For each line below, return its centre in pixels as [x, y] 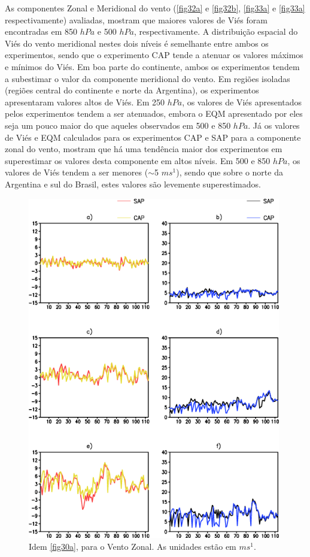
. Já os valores [274, 125]
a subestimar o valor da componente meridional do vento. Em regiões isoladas [148, 78]
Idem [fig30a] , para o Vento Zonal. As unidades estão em [133, 547]
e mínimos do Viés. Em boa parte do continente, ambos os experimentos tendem [152, 66]
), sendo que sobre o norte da [230, 172]
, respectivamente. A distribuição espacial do [216, 31]
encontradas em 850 [41, 31]
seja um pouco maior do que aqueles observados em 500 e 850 [118, 125]
